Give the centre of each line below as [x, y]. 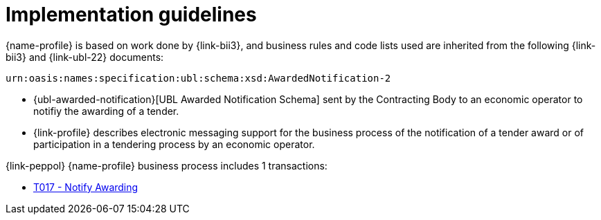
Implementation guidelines [131, 15]
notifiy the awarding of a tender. [106, 111]
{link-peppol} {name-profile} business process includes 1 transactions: [167, 165]
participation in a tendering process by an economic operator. [174, 144]
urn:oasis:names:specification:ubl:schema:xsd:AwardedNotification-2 [198, 78]
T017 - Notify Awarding [86, 187]
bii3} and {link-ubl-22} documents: [85, 57]
